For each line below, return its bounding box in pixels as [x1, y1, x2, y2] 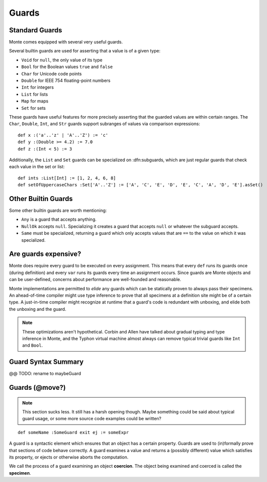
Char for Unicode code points [21, 71, 82, 76]
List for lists [21, 91, 49, 97]
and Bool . [22, 342, 43, 348]
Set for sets [21, 105, 46, 111]
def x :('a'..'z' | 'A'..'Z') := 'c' [18, 132, 109, 138]
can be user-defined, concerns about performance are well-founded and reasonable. [9, 277, 181, 282]
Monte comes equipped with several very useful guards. [9, 39, 123, 45]
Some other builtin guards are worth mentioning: [9, 207, 107, 213]
